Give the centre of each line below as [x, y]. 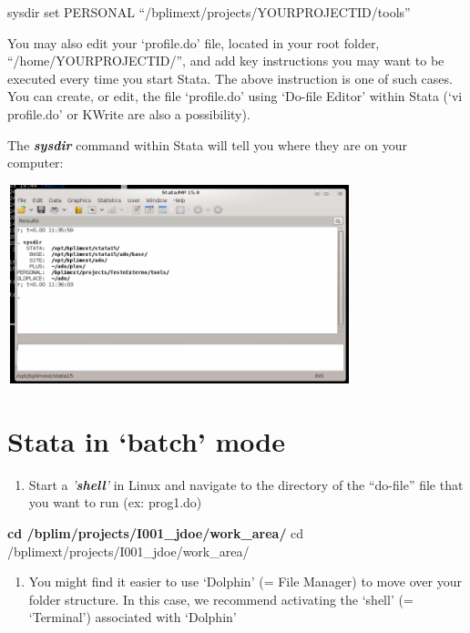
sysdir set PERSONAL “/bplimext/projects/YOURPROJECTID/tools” [209, 12]
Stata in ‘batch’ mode [146, 440]
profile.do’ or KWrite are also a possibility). [129, 113]
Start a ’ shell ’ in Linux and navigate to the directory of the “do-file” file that [246, 484]
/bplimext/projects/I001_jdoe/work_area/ [128, 551]
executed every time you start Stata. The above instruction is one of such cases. [230, 78]
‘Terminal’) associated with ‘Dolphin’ [133, 617]
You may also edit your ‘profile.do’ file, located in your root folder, [194, 42]
